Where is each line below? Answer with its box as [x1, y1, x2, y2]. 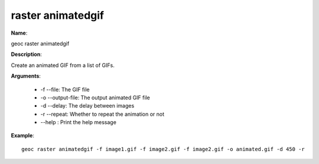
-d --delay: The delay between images [40, 102, 135, 109]
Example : [11, 132, 35, 139]
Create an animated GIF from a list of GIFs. [11, 62, 115, 69]
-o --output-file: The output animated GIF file [40, 94, 150, 101]
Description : [11, 51, 43, 58]
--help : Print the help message [40, 119, 116, 126]
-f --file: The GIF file [40, 86, 90, 93]
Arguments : [11, 72, 41, 79]
